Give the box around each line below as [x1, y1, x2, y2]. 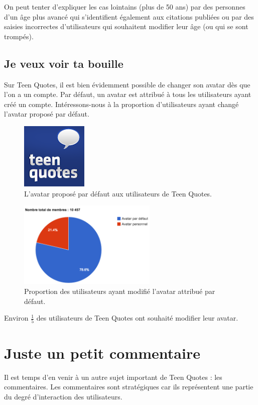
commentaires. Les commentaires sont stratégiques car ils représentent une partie [4, 381, 253, 392]
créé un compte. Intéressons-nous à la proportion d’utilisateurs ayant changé [4, 98, 239, 109]
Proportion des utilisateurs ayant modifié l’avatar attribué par [24, 285, 215, 296]
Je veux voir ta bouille [4, 55, 123, 71]
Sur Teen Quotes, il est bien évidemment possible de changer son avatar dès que [4, 79, 250, 89]
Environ [4, 313, 29, 323]
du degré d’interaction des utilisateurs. [4, 391, 122, 401]
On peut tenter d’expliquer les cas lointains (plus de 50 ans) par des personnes [4, 2, 245, 12]
